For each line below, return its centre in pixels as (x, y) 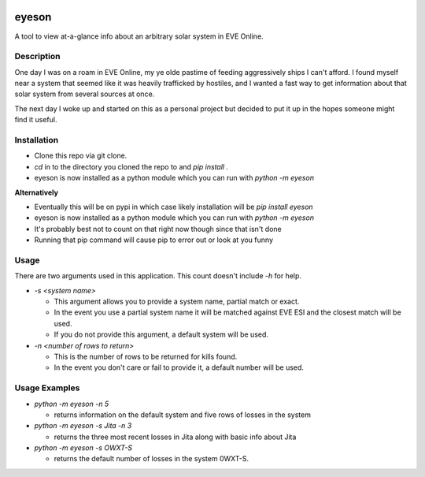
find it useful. (36, 120)
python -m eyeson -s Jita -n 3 (83, 426)
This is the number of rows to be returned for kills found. (146, 356)
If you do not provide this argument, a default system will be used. (161, 334)
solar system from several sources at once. (85, 94)
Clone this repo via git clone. (81, 156)
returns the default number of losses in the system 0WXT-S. (152, 459)
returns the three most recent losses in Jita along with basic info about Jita (175, 437)
